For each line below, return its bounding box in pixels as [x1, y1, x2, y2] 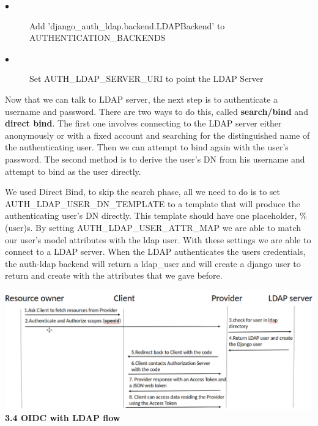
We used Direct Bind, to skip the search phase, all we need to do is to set [5, 185, 281, 198]
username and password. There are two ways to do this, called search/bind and [5, 105, 308, 117]
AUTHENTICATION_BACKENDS [29, 31, 166, 44]
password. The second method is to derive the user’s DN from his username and [5, 152, 305, 165]
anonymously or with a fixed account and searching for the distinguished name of [5, 128, 310, 141]
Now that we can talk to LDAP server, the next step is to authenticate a [5, 92, 278, 105]
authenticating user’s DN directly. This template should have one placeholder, [5, 209, 297, 222]
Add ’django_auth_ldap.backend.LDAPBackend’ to [29, 19, 225, 32]
